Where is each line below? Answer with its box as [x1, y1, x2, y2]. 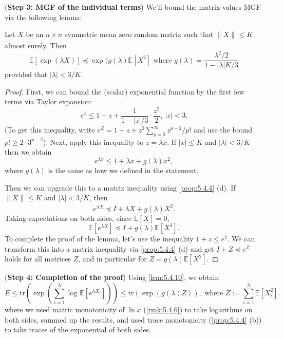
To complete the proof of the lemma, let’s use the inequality [5, 233, 194, 244]
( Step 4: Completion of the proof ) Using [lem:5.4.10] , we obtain [5, 272, 219, 283]
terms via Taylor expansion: [5, 96, 92, 107]
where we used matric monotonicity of [5, 304, 125, 314]
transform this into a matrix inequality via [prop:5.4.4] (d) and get [5, 243, 214, 254]
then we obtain [5, 146, 52, 157]
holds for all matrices [5, 253, 71, 264]
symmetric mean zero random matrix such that [64, 29, 214, 40]
